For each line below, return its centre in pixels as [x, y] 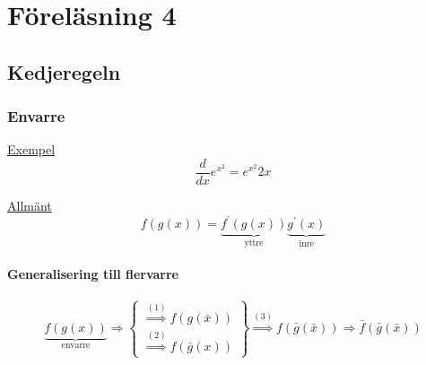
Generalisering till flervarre [93, 274]
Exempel [31, 149]
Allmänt [30, 206]
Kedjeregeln [64, 71]
